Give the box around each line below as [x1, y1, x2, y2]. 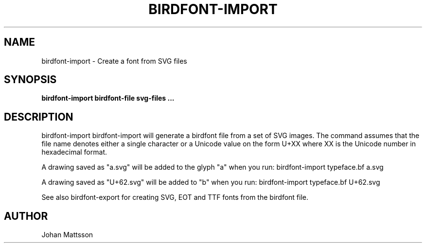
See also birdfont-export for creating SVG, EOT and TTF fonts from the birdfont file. [41, 193, 309, 202]
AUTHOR [4, 210, 48, 222]
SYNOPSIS [4, 73, 57, 86]
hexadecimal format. [41, 148, 107, 157]
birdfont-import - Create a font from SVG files [41, 56, 187, 65]
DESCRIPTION [4, 110, 73, 123]
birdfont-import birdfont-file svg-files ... [41, 94, 175, 103]
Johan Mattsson [41, 230, 93, 239]
